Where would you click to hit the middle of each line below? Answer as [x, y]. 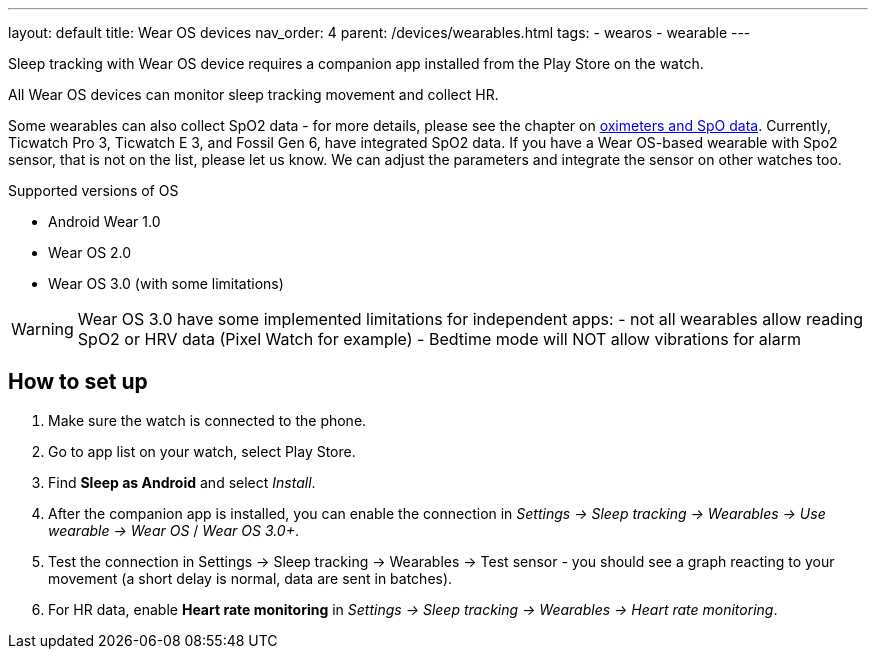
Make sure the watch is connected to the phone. [207, 420]
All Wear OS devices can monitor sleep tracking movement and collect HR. [253, 94]
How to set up [78, 382]
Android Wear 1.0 [104, 221]
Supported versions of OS [93, 190]
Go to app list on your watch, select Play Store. [202, 451]
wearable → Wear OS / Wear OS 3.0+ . [174, 530]
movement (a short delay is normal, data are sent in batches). [250, 578]
